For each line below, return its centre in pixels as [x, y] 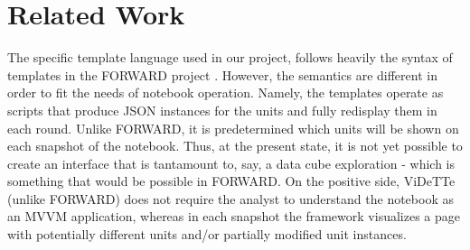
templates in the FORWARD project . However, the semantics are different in [222, 74]
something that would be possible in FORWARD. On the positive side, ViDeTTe [231, 181]
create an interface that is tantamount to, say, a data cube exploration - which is [231, 163]
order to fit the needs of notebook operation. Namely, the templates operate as [226, 93]
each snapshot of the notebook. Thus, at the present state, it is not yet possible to [235, 146]
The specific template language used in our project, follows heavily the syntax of [230, 57]
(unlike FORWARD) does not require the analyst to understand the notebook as [230, 198]
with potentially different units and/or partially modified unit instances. [207, 234]
